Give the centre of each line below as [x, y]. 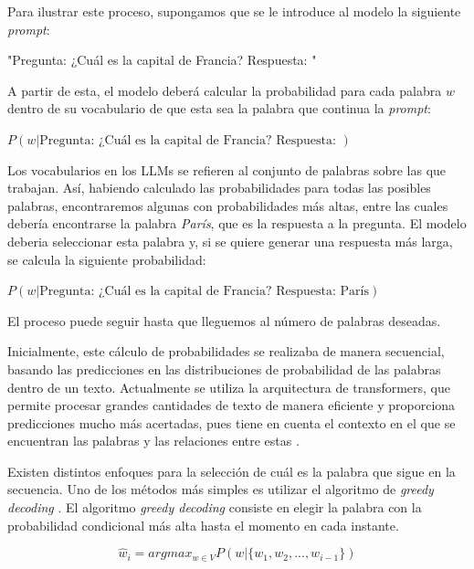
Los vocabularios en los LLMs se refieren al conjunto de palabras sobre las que [227, 169]
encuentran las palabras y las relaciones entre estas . [153, 441]
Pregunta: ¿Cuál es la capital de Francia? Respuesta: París [204, 292]
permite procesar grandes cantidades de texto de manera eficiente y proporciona [232, 405]
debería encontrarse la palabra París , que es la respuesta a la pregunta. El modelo [237, 223]
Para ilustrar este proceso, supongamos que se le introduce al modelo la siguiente [234, 11]
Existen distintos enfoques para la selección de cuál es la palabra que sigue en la [232, 471]
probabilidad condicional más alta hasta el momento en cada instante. [203, 525]
